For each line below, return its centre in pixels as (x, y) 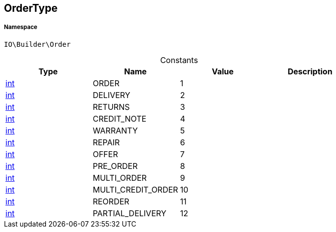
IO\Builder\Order (37, 44)
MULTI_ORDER (120, 178)
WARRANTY (115, 130)
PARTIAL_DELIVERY (129, 213)
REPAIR (106, 142)
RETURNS (111, 107)
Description (310, 71)
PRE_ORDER (115, 166)
